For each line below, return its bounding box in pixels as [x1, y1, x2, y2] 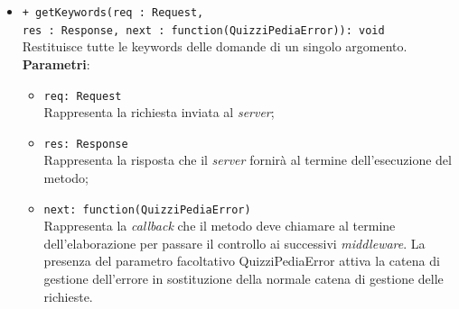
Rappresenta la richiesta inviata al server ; [43, 103, 275, 122]
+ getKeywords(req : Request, [22, 6, 204, 19]
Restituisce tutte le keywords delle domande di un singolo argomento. [22, 37, 407, 56]
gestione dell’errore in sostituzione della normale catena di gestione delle [43, 269, 444, 288]
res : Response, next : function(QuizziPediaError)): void [22, 23, 385, 37]
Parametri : [22, 54, 90, 73]
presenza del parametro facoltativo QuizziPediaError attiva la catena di [43, 251, 440, 270]
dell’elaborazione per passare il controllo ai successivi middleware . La [43, 233, 426, 252]
